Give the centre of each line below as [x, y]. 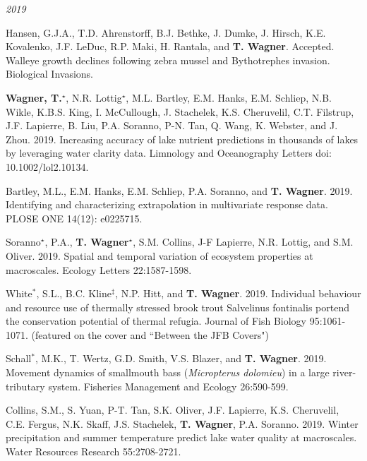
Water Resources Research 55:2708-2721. [94, 451]
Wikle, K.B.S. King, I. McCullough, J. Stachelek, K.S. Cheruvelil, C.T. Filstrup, [180, 111]
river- [344, 372]
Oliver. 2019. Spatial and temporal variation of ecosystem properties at [160, 255]
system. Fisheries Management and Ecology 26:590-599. [168, 386]
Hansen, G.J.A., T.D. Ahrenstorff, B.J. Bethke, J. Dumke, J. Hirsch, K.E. [166, 32]
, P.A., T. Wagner [87, 242]
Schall [19, 358]
